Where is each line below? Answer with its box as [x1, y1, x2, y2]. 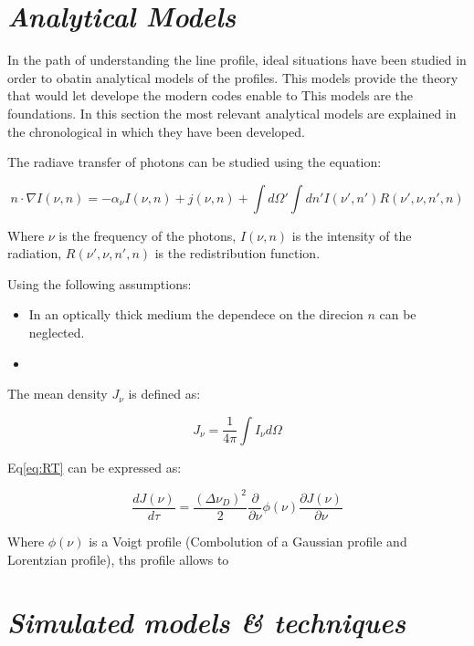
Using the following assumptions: [7, 274, 192, 293]
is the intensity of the [291, 225, 412, 245]
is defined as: [128, 384, 201, 403]
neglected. [28, 323, 85, 342]
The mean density [7, 384, 108, 403]
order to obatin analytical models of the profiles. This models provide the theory [7, 68, 458, 87]
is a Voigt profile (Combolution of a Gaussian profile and [89, 532, 407, 550]
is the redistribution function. [154, 244, 321, 263]
